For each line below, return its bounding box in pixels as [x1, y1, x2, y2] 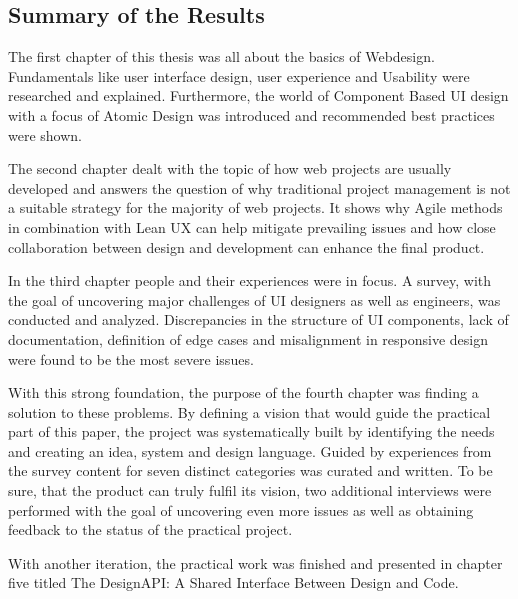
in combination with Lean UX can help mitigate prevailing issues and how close [8, 216, 496, 237]
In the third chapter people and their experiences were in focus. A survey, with [8, 270, 492, 291]
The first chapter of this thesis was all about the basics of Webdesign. [8, 46, 435, 67]
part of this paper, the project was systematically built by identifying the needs [8, 421, 495, 442]
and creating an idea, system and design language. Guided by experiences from [8, 440, 492, 461]
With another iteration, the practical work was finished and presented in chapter [8, 552, 503, 573]
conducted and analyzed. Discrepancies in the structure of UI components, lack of [8, 309, 509, 330]
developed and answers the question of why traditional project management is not [8, 177, 511, 198]
